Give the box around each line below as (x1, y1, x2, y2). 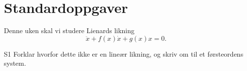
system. (4, 58, 26, 68)
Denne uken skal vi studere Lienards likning (4, 25, 135, 35)
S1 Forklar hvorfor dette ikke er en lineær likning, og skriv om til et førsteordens (4, 48, 244, 59)
